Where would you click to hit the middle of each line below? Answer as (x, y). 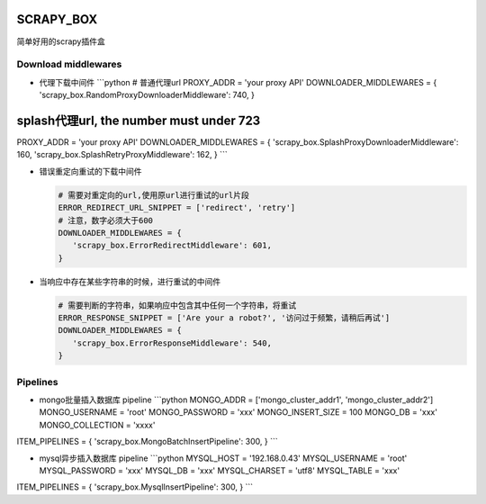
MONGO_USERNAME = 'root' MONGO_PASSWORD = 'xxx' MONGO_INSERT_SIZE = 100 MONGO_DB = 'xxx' (238, 412)
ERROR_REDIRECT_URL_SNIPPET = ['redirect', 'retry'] (177, 208)
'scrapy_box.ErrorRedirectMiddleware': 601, (172, 246)
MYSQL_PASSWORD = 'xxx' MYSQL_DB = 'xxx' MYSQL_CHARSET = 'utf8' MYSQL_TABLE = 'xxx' (220, 470)
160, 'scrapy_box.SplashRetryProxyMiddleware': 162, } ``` (122, 155)
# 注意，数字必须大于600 (105, 220)
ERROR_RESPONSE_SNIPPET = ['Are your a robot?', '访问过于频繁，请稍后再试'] (224, 318)
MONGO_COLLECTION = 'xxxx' (97, 425)
